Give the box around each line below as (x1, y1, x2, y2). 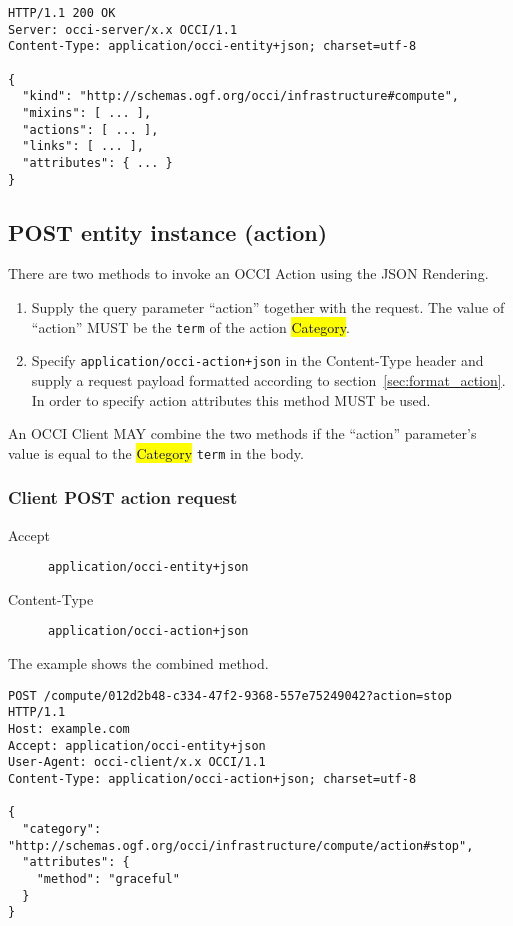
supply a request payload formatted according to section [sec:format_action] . (31, 369, 506, 390)
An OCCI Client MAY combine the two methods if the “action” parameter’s (8, 423, 477, 444)
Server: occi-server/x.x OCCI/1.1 (8, 22, 238, 37)
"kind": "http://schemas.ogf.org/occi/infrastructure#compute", (22, 89, 460, 104)
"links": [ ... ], (22, 139, 145, 154)
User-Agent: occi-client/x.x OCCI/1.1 (8, 755, 266, 770)
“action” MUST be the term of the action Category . (31, 316, 350, 337)
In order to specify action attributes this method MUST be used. (31, 389, 431, 410)
